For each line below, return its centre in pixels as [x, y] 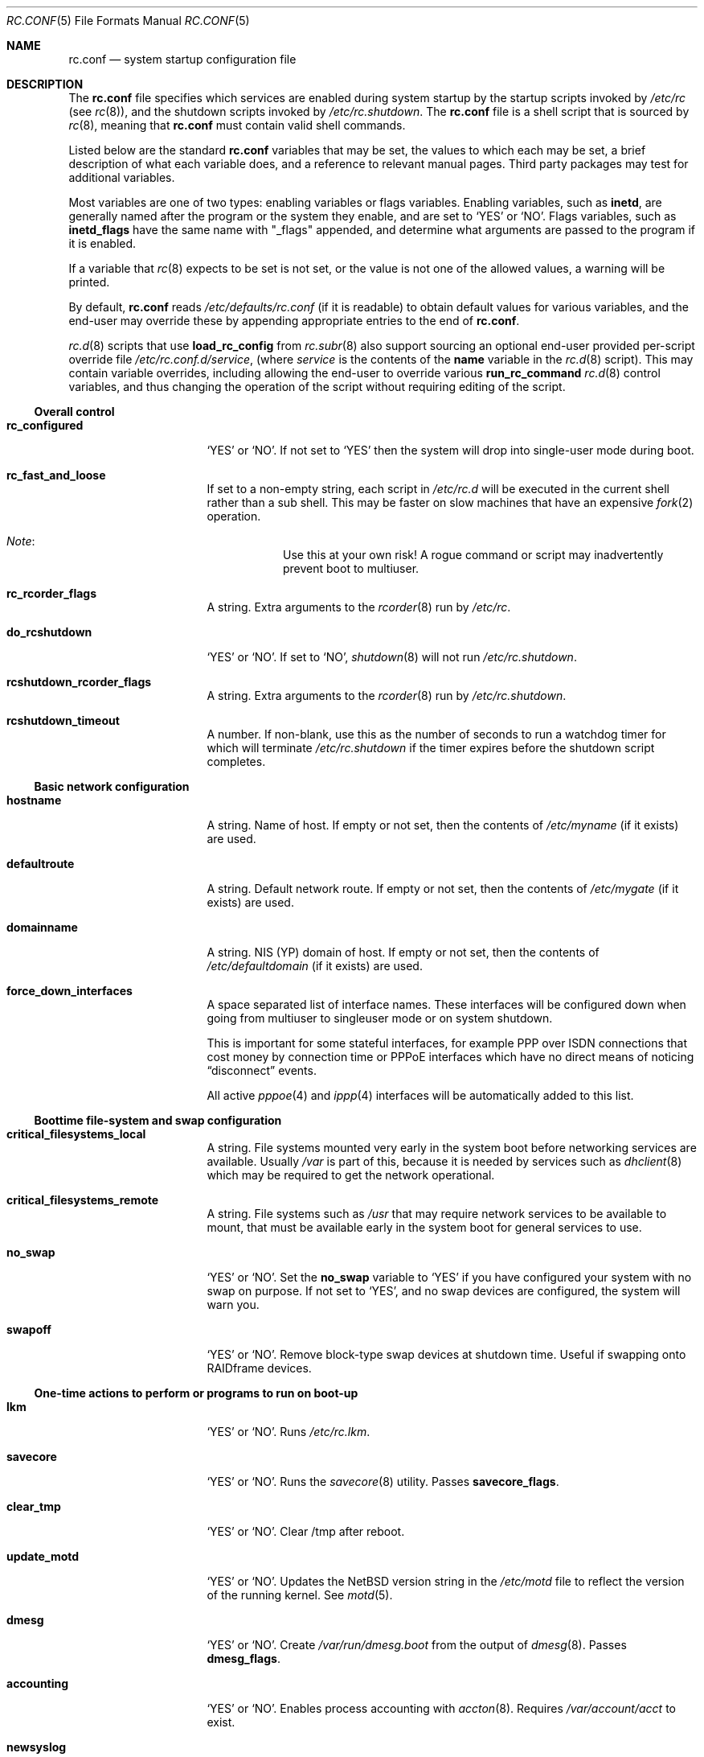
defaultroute [41, 864]
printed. [89, 282]
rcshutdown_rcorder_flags [79, 682]
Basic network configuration [112, 786]
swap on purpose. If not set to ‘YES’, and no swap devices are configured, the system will [444, 1291]
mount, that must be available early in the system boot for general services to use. [424, 1227]
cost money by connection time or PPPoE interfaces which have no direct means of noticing [450, 1057]
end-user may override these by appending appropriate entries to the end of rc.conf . [294, 321]
